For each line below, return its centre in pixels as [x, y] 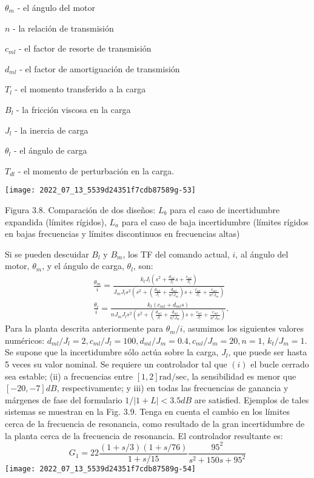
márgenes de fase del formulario [64, 399]
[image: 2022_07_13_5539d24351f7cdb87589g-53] [100, 190]
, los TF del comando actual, [176, 254]
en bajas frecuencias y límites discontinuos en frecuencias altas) [122, 234]
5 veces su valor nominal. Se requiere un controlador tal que [116, 364]
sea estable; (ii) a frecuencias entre [69, 376]
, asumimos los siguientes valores [243, 328]
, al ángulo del [262, 254]
